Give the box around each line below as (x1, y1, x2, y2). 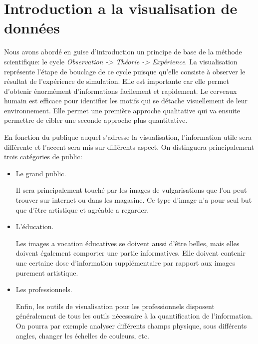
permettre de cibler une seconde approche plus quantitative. (4, 115, 188, 125)
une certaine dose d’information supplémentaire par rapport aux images (15, 258, 235, 268)
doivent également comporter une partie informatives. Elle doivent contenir (15, 248, 246, 258)
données (4, 17, 60, 38)
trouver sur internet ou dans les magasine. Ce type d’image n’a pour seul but (15, 195, 252, 205)
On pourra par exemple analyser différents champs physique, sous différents (15, 320, 247, 331)
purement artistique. (15, 267, 78, 278)
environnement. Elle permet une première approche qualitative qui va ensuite (4, 105, 240, 115)
